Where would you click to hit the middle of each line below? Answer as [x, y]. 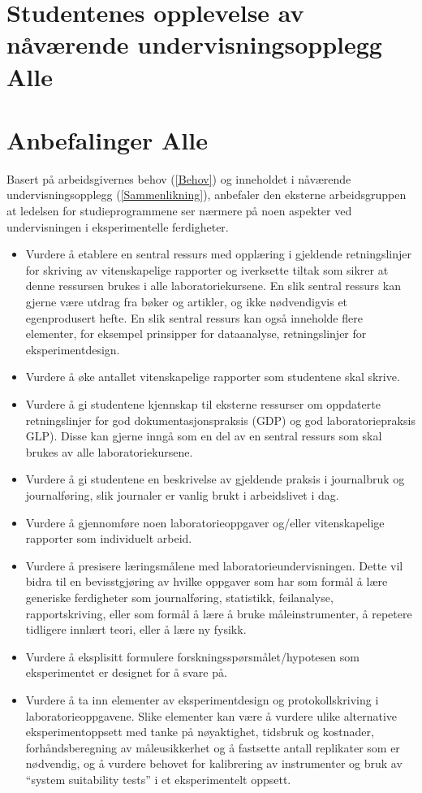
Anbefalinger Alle [107, 139]
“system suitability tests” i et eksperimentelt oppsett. [158, 779]
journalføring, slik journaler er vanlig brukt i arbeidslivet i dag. [182, 494]
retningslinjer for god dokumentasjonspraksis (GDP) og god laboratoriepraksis [220, 420]
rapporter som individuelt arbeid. [109, 538]
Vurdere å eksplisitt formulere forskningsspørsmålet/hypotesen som [192, 656]
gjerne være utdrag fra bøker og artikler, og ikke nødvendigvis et [187, 302]
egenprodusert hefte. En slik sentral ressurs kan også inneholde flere [194, 317]
